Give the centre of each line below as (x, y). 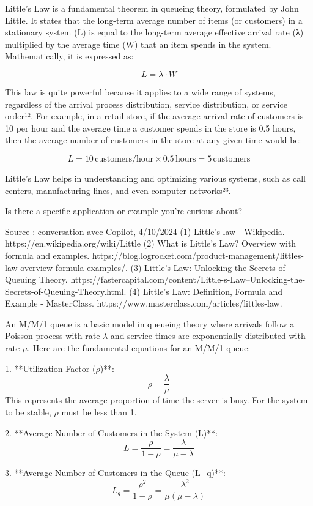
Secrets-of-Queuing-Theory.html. (66, 291)
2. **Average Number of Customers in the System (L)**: (112, 432)
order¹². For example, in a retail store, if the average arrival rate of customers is (154, 116)
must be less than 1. (99, 411)
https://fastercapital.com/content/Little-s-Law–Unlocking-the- (188, 279)
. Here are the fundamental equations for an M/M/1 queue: (139, 348)
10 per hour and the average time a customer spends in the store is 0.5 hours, (150, 128)
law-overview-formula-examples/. (66, 267)
